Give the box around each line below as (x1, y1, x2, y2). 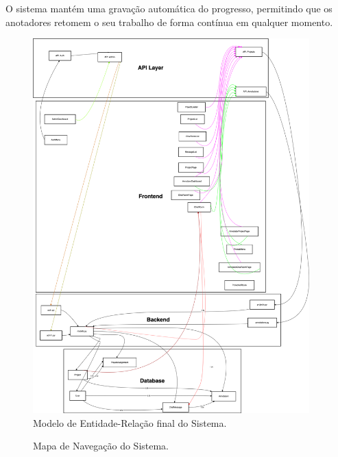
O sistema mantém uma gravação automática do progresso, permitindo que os (5, 1, 333, 15)
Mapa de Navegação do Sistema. (33, 439, 169, 453)
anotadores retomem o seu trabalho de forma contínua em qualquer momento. (5, 14, 333, 29)
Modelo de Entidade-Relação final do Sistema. (33, 415, 227, 430)
